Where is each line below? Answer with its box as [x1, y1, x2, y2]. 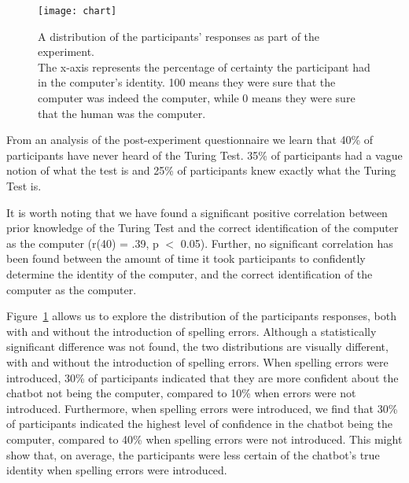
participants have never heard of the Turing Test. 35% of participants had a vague [6, 146, 403, 163]
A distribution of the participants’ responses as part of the [38, 28, 320, 44]
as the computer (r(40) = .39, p [6, 234, 159, 251]
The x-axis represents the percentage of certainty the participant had [38, 58, 370, 75]
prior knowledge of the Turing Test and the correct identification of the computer [6, 219, 399, 236]
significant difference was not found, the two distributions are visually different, [6, 338, 389, 355]
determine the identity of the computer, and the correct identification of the [6, 265, 373, 282]
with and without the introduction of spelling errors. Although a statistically [6, 323, 377, 339]
